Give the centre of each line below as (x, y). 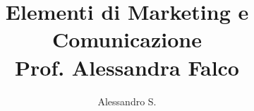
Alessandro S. (127, 101)
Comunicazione (127, 39)
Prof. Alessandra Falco (127, 67)
